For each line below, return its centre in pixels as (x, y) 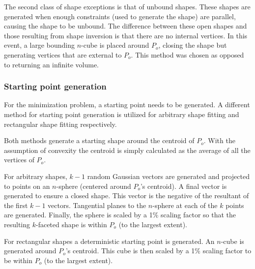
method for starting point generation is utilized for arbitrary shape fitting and (122, 114)
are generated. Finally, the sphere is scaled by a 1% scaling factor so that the (120, 215)
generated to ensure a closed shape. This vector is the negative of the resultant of (127, 195)
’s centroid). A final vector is (184, 186)
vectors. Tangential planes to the (97, 205)
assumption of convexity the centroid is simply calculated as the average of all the (127, 150)
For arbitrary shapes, (36, 176)
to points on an (27, 186)
